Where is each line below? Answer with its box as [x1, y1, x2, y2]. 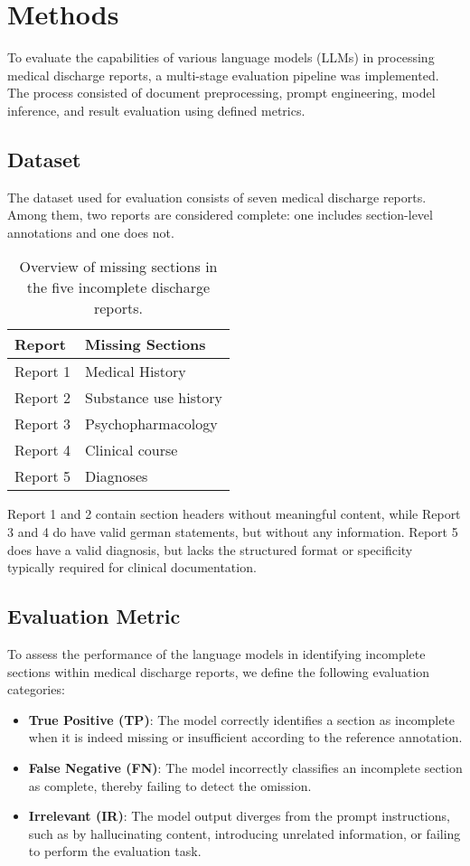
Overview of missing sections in [19, 256, 218, 278]
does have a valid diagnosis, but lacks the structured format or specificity [7, 540, 413, 559]
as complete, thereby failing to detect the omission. [28, 776, 312, 795]
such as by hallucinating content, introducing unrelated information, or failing [28, 824, 461, 842]
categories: [7, 680, 65, 699]
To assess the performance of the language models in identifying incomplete [7, 645, 426, 664]
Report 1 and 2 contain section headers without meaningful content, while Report [7, 504, 461, 523]
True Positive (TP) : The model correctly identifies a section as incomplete [28, 710, 456, 729]
